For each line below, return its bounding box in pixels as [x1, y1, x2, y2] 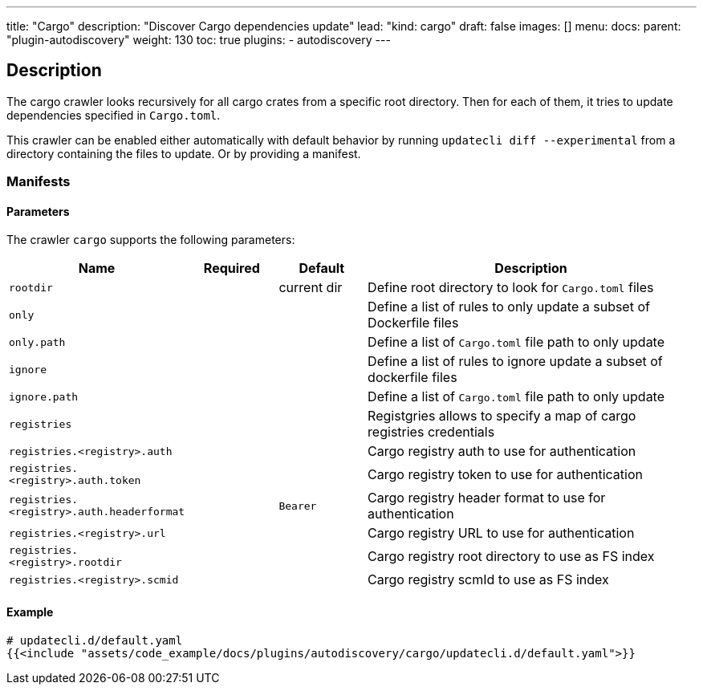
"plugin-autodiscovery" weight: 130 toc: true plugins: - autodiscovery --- [6, 33, 391, 47]
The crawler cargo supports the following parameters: [6, 233, 295, 247]
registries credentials [368, 424, 495, 441]
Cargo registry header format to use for [368, 490, 606, 506]
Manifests [6, 173, 71, 190]
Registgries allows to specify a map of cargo [368, 408, 636, 425]
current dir [278, 279, 343, 296]
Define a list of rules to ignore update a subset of [368, 353, 663, 370]
